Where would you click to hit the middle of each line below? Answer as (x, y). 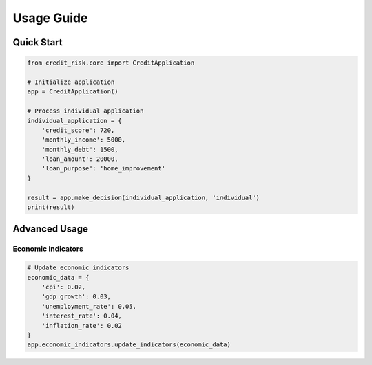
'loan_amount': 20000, (80, 159)
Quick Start (38, 42)
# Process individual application (85, 111)
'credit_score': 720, (78, 130)
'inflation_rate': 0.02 (82, 325)
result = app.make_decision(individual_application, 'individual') (144, 197)
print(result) (51, 207)
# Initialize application (71, 82)
